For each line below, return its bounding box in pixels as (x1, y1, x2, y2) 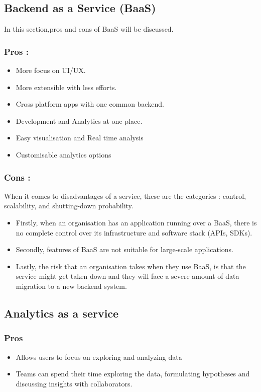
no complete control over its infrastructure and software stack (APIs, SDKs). (16, 227, 252, 238)
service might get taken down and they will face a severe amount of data (16, 271, 239, 281)
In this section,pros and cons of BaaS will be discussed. (4, 24, 174, 34)
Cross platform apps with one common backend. (16, 99, 164, 109)
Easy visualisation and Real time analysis (16, 132, 144, 143)
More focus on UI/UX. (16, 65, 86, 75)
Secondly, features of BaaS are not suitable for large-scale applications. (16, 244, 233, 255)
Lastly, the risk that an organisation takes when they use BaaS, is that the (16, 261, 246, 271)
